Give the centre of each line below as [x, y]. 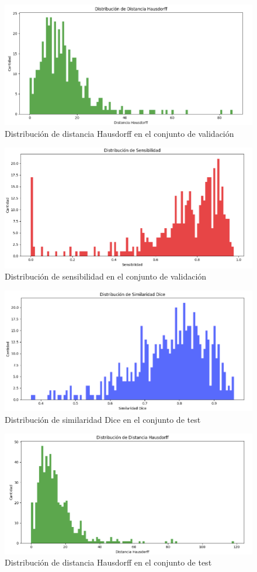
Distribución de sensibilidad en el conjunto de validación [106, 276]
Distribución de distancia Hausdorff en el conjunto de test [108, 562]
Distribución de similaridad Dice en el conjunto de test [103, 419]
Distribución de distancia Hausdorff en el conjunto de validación [119, 133]
